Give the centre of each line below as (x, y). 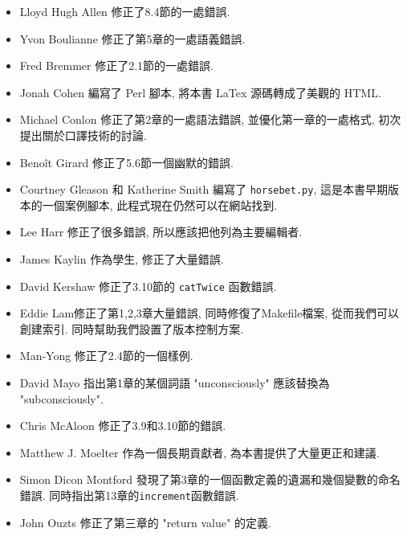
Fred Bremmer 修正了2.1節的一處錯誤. (117, 65)
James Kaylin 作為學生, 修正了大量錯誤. (122, 259)
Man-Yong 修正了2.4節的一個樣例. (106, 356)
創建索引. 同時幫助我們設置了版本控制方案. (132, 328)
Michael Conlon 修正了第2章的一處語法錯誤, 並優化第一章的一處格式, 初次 (210, 119)
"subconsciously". (61, 398)
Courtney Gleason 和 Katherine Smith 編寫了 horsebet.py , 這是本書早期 (203, 189)
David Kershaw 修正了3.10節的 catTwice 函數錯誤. (148, 286)
